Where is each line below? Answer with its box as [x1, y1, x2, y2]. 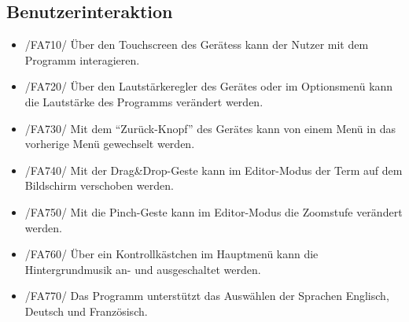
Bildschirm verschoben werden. [24, 177, 174, 194]
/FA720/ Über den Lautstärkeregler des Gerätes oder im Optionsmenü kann [24, 78, 393, 94]
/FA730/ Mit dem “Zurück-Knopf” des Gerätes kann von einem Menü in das [24, 120, 396, 136]
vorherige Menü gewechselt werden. [24, 135, 195, 152]
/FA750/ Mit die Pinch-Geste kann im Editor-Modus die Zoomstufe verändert [24, 203, 403, 220]
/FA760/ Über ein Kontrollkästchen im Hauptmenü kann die [24, 246, 319, 262]
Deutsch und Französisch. [24, 302, 148, 319]
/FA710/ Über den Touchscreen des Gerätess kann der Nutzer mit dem [24, 36, 369, 53]
